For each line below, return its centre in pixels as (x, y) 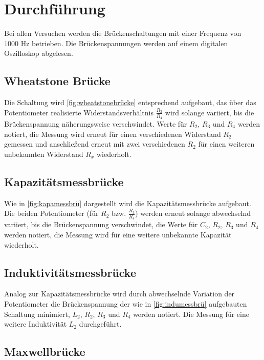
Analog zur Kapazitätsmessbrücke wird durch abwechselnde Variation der (119, 294)
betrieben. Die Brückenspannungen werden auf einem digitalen (130, 43)
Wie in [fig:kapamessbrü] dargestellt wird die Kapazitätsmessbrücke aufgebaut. (128, 203)
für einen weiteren (226, 144)
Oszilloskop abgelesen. (39, 53)
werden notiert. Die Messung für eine (191, 314)
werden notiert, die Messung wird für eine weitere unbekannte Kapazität (118, 234)
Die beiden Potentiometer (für (51, 213)
